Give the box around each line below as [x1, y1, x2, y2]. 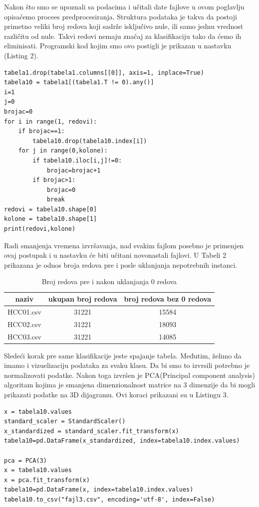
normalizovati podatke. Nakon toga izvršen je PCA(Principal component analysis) [4, 369, 255, 380]
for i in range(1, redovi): [4, 118, 97, 125]
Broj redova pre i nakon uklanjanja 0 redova [41, 276, 177, 287]
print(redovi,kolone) [4, 225, 76, 233]
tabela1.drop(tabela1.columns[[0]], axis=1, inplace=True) [4, 69, 204, 76]
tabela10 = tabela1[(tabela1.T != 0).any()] [4, 79, 154, 86]
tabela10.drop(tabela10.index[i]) [32, 137, 147, 145]
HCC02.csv [7, 319, 41, 329]
